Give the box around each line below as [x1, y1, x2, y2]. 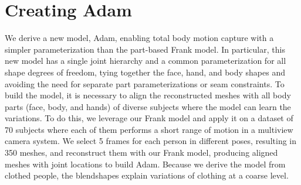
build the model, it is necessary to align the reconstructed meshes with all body [5, 89, 291, 101]
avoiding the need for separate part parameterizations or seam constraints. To [5, 77, 285, 90]
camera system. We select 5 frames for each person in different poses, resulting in [5, 135, 296, 147]
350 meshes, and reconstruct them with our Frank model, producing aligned [5, 146, 278, 159]
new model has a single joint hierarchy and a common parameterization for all [5, 54, 286, 67]
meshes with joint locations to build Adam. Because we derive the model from [5, 157, 286, 170]
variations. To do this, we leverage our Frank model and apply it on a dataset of [5, 112, 293, 124]
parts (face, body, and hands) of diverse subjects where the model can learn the [5, 100, 291, 112]
